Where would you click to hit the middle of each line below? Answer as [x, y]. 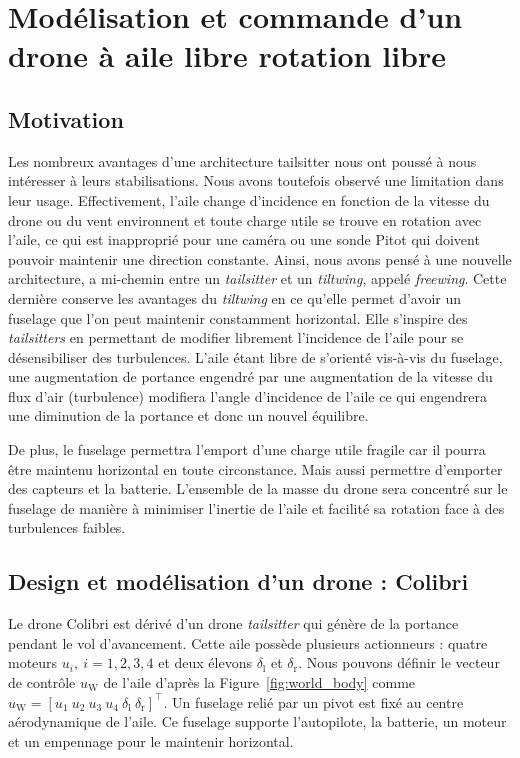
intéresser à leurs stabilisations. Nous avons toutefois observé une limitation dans [256, 180]
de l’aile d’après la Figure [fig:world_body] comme [259, 682]
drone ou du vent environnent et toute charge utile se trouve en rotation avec [245, 219]
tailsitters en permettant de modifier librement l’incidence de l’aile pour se [236, 337]
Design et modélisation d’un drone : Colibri [238, 581]
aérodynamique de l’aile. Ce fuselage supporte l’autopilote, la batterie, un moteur [257, 721]
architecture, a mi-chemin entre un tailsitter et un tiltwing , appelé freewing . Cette [257, 278]
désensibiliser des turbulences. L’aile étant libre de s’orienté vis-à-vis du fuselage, [255, 356]
